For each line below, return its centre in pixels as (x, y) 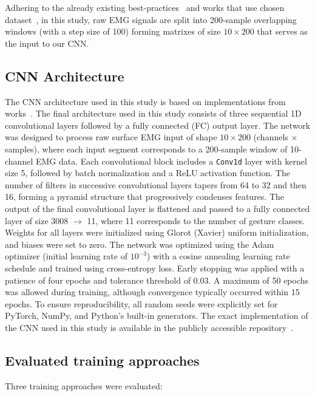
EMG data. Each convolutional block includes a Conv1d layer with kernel (171, 161)
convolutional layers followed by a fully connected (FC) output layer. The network (158, 125)
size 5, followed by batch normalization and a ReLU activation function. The (147, 173)
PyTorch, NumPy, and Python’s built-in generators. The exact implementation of (157, 316)
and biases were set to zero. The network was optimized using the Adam (140, 244)
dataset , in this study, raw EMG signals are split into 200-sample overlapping (151, 19)
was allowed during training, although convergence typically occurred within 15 (152, 292)
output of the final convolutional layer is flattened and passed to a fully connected (157, 208)
